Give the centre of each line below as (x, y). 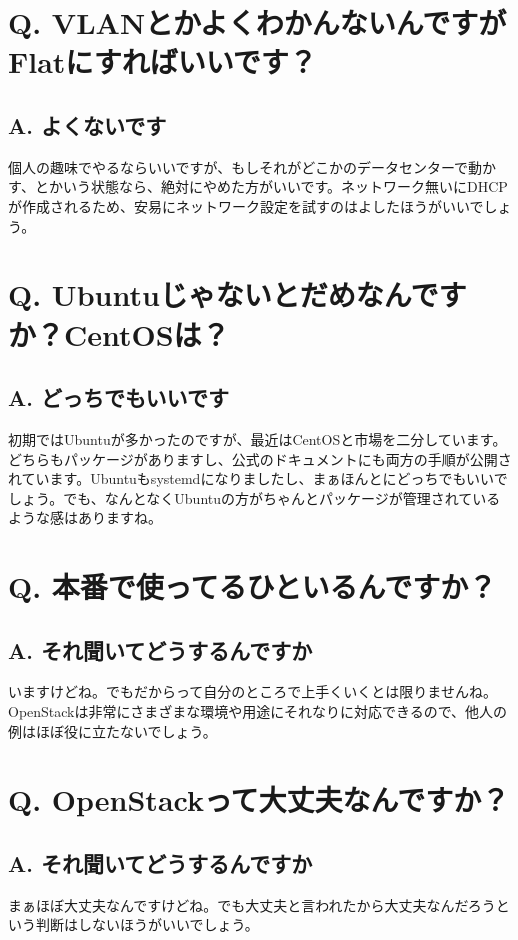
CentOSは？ (147, 333)
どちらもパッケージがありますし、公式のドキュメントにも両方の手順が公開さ (260, 458)
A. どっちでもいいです (118, 397)
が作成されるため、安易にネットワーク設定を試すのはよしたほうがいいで (246, 205)
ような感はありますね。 (85, 517)
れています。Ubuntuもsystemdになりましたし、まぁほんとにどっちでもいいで (258, 478)
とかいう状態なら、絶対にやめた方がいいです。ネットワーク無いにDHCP (271, 186)
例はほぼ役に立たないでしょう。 (112, 730)
